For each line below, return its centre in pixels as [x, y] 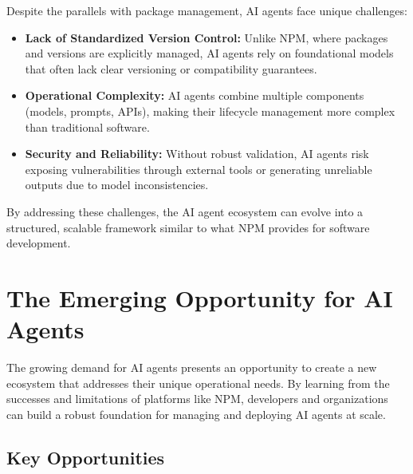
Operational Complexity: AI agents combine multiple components [195, 95]
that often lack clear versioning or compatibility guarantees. [171, 68]
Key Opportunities [86, 457]
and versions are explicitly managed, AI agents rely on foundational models [209, 53]
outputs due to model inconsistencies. [117, 185]
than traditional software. [87, 126]
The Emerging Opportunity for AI [200, 297]
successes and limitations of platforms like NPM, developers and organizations [197, 399]
